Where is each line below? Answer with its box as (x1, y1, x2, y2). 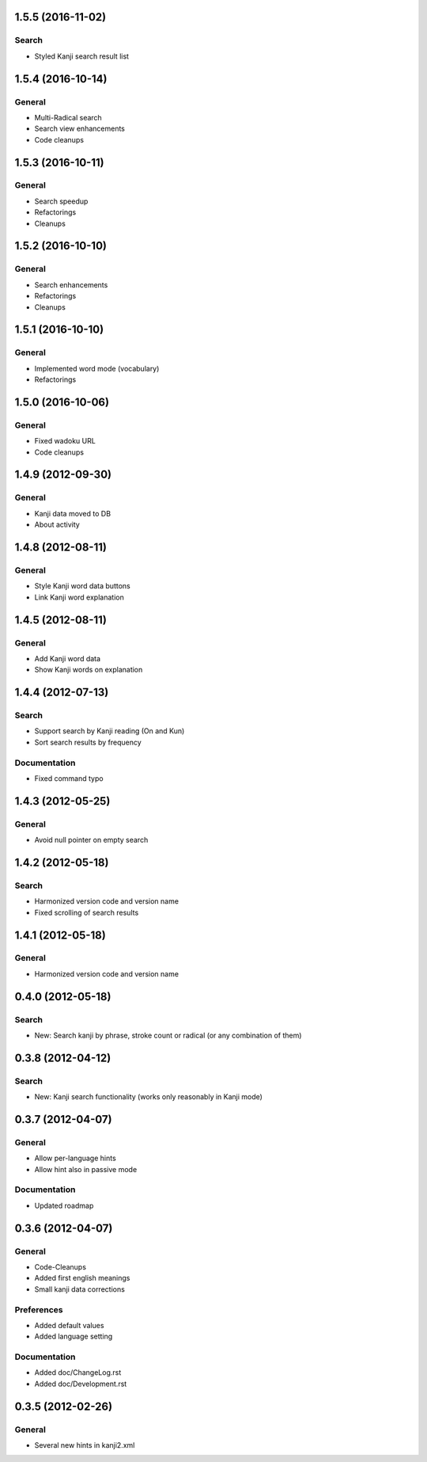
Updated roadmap (34, 1201, 94, 1210)
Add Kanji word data (34, 653, 101, 663)
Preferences (14, 1304, 63, 1315)
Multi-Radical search (34, 112, 102, 122)
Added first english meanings (34, 1274, 130, 1283)
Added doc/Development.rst (34, 1379, 127, 1388)
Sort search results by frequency (34, 737, 142, 747)
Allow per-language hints (34, 1153, 116, 1163)
